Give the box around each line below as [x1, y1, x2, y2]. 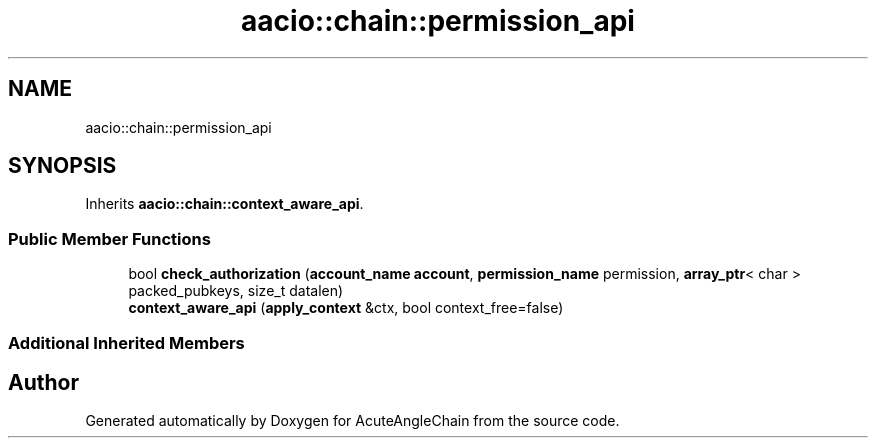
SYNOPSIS [8, 153, 117, 179]
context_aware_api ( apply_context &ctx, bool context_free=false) [128, 299, 564, 317]
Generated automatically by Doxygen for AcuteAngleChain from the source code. [85, 412, 620, 430]
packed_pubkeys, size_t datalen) [128, 282, 344, 300]
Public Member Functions [8, 228, 211, 249]
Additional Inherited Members [8, 332, 245, 353]
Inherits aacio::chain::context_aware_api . [85, 195, 364, 213]
